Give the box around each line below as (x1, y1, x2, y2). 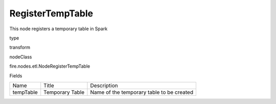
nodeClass (9, 54, 32, 60)
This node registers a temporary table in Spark (9, 26, 108, 32)
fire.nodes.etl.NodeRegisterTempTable (9, 63, 90, 69)
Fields (9, 72, 22, 79)
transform (9, 44, 31, 51)
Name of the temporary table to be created (90, 89, 194, 96)
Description (90, 82, 118, 89)
